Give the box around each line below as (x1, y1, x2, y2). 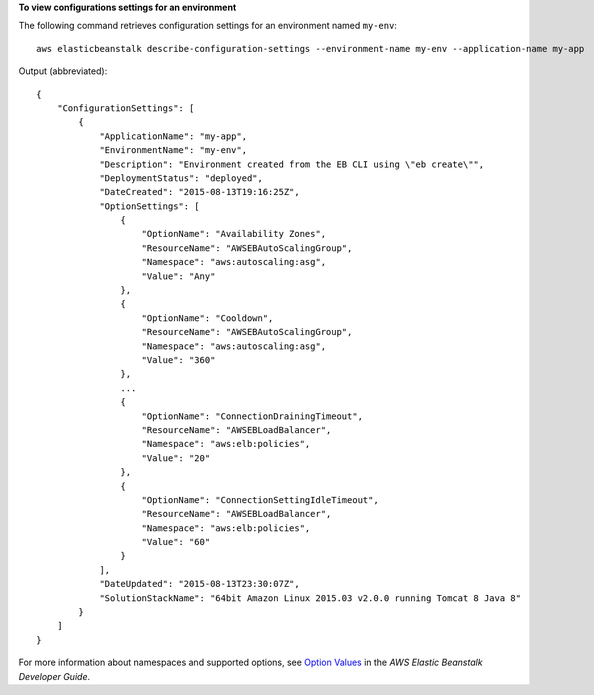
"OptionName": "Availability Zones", (141, 228, 327, 240)
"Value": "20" (141, 452, 211, 464)
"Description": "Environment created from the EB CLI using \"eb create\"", (99, 158, 485, 170)
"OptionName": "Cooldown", (141, 312, 274, 324)
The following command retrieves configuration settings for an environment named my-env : (18, 20, 397, 32)
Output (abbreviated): (18, 65, 108, 77)
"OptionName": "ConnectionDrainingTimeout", (141, 410, 364, 422)
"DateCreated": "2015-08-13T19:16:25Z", (99, 186, 300, 198)
